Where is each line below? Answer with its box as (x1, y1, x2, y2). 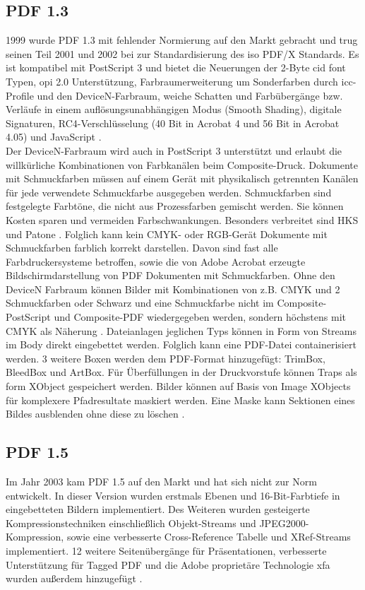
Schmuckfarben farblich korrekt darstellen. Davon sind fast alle (6, 240, 278, 255)
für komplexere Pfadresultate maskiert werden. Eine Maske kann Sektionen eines (6, 392, 355, 407)
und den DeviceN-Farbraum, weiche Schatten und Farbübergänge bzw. (37, 88, 343, 102)
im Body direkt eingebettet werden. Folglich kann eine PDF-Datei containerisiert (6, 337, 357, 352)
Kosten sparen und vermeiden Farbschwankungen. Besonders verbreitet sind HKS (6, 212, 359, 227)
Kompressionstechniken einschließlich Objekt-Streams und (6, 515, 256, 530)
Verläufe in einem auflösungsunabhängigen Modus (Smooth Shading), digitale (6, 102, 342, 117)
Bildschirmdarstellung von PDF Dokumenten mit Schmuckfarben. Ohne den (6, 268, 335, 283)
